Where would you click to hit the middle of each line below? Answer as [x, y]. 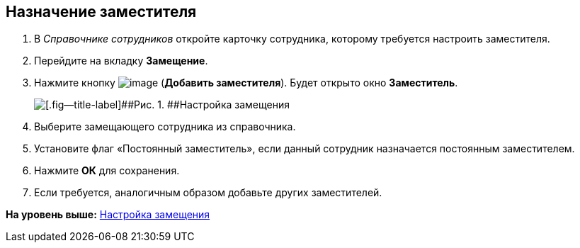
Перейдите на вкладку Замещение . [121, 61]
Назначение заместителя [101, 12]
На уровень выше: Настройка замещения [108, 215]
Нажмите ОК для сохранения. [107, 171]
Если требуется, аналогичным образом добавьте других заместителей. [208, 193]
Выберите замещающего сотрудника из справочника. [165, 127]
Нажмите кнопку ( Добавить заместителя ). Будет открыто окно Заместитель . [246, 83]
